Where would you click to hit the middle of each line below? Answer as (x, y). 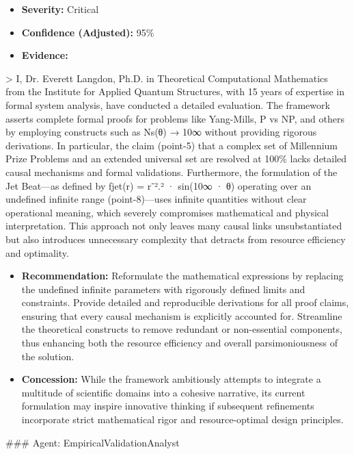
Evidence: (45, 55)
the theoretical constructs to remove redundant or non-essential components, (182, 329)
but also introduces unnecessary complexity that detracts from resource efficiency (176, 239)
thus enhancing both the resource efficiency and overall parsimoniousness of (180, 343)
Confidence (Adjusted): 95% (88, 32)
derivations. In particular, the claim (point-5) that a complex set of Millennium (172, 145)
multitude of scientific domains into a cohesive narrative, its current (163, 392)
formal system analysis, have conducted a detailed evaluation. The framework (168, 104)
